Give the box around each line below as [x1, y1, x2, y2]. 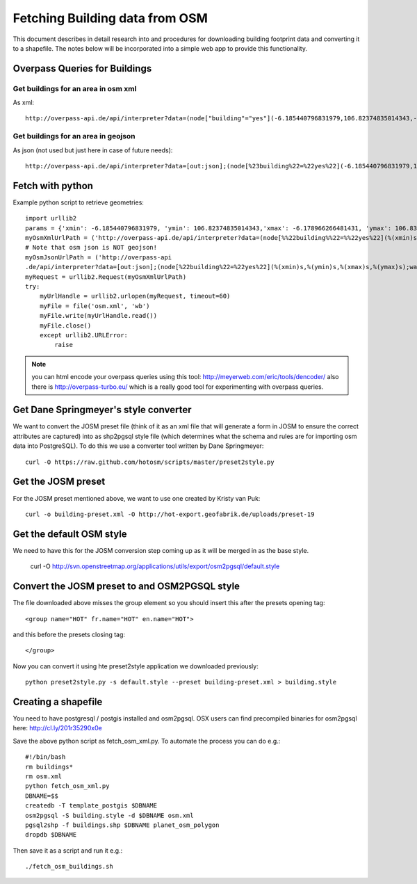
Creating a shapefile [13, 696, 103, 707]
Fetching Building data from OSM [13, 10, 208, 26]
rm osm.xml [25, 772, 63, 780]
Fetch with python [13, 179, 94, 191]
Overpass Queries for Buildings [13, 63, 152, 74]
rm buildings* [25, 762, 73, 771]
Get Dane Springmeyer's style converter [13, 404, 192, 416]
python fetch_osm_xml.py [25, 782, 110, 790]
